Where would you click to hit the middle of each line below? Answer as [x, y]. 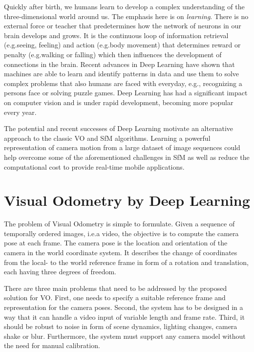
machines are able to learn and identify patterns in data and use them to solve [122, 74]
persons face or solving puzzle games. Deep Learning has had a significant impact [126, 93]
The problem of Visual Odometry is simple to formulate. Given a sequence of [119, 224]
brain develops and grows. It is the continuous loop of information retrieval [116, 35]
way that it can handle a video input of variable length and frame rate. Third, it [124, 317]
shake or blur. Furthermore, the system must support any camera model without [125, 336]
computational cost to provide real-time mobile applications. [94, 166]
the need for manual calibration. [52, 345]
